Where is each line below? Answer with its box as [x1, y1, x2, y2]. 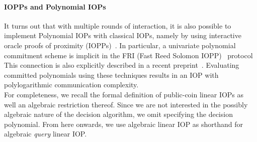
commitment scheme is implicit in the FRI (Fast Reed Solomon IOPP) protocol [4, 50, 253, 60]
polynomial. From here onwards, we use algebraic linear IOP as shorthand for [4, 118, 243, 129]
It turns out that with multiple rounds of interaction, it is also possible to [4, 20, 231, 31]
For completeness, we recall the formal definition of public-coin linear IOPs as [4, 89, 244, 99]
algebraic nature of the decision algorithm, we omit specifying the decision [4, 109, 233, 119]
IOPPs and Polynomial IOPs [4, 1, 106, 12]
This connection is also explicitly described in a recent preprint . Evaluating [4, 60, 239, 70]
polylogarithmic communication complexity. [4, 79, 139, 90]
